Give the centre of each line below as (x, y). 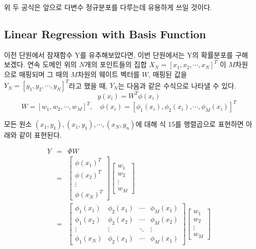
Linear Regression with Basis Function (105, 34)
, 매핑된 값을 (168, 74)
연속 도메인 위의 (52, 64)
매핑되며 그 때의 (44, 74)
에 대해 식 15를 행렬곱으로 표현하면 (190, 124)
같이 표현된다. (40, 135)
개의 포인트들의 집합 (116, 64)
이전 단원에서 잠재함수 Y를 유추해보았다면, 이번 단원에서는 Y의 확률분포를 (119, 54)
